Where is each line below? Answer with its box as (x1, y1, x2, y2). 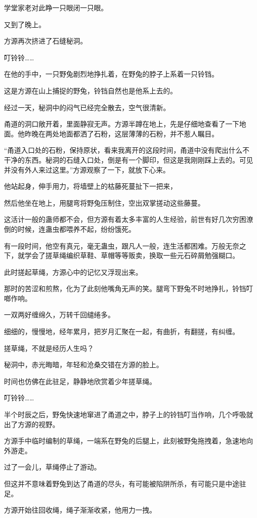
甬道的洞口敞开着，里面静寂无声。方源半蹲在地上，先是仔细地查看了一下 (4, 119, 239, 129)
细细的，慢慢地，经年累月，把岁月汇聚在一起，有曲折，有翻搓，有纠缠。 (4, 326, 239, 337)
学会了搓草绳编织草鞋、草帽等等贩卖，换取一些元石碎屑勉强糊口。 (24, 250, 239, 260)
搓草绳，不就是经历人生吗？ (4, 343, 94, 353)
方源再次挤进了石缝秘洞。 (4, 36, 87, 46)
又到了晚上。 (4, 19, 45, 29)
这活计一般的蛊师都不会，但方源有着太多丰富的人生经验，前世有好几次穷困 (4, 214, 246, 224)
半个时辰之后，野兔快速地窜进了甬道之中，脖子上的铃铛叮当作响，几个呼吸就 (4, 409, 253, 420)
